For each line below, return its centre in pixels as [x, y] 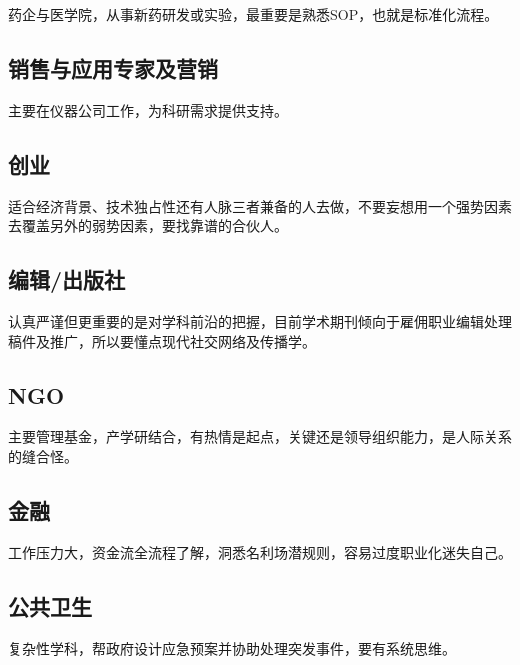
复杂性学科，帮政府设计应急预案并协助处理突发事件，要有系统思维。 [232, 647]
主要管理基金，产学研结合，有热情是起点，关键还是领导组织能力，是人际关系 [260, 436]
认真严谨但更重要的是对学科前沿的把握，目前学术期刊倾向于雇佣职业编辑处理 [260, 320]
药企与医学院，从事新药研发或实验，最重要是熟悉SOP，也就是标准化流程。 [253, 14]
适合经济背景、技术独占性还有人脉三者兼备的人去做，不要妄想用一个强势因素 [260, 205]
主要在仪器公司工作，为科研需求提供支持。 [148, 109]
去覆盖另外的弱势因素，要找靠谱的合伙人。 [148, 225]
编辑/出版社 [67, 279]
